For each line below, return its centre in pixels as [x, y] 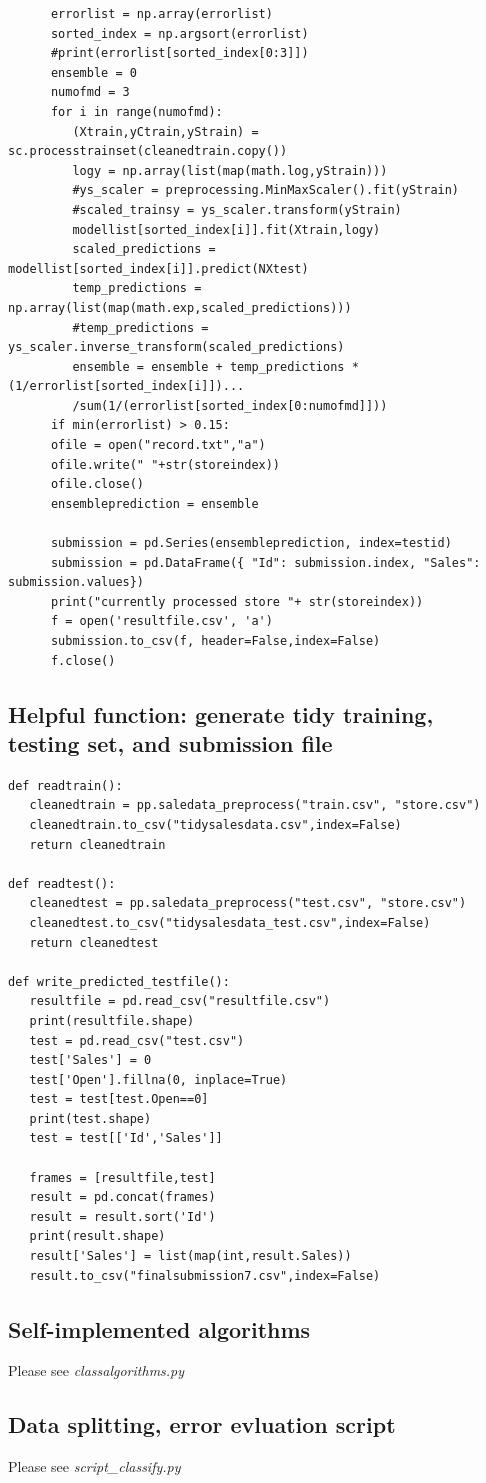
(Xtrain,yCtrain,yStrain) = [165, 131]
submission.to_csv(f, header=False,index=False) [215, 641]
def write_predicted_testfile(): [119, 981]
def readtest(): [62, 883]
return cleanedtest [94, 942]
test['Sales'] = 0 [90, 1060]
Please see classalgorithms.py [96, 1370]
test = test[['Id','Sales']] [126, 1138]
